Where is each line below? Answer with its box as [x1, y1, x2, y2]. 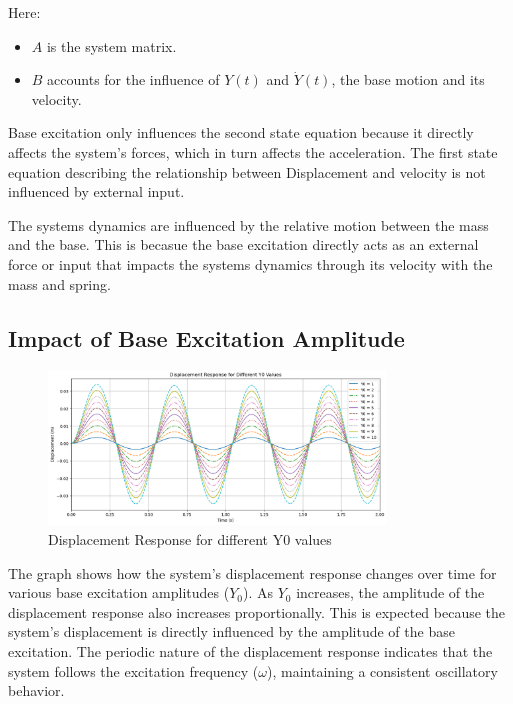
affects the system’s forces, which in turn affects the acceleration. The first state [8, 141, 498, 162]
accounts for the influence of [47, 69, 220, 90]
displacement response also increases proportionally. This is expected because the [8, 601, 506, 622]
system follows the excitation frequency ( [8, 660, 259, 681]
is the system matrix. [46, 35, 177, 56]
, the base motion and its [331, 69, 485, 90]
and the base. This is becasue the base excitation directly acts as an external [8, 234, 479, 255]
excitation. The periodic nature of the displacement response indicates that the [8, 640, 493, 661]
